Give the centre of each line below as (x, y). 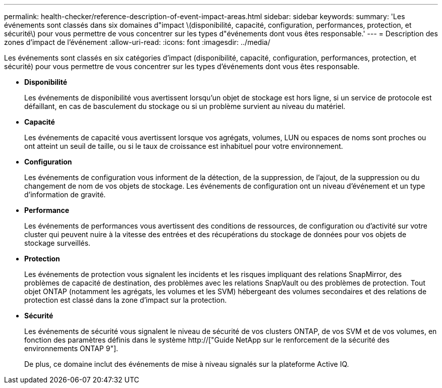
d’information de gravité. (65, 195)
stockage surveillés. (58, 243)
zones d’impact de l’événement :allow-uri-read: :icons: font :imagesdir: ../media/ (137, 42)
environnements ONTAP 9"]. (71, 348)
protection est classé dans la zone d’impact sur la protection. (126, 300)
